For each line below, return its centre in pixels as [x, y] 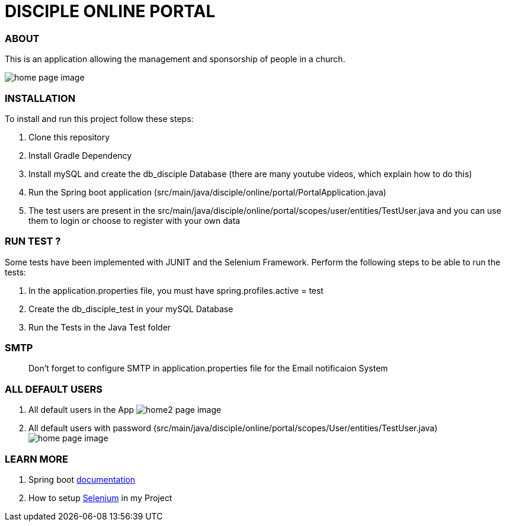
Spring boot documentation [82, 479]
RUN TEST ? [33, 241]
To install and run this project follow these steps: [99, 118]
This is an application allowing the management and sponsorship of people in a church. [175, 59]
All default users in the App [81, 410]
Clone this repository [69, 137]
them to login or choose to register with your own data [134, 220]
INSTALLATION [40, 98]
